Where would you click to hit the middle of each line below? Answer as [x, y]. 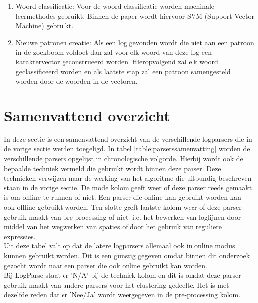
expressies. [20, 236]
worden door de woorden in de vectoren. [77, 81]
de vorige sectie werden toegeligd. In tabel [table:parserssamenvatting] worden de [127, 149]
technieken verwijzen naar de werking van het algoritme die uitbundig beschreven [128, 178]
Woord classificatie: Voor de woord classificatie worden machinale [115, 6]
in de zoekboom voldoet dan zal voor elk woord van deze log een [114, 52]
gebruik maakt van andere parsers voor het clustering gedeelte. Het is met [117, 284]
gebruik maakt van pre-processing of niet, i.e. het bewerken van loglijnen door [123, 216]
